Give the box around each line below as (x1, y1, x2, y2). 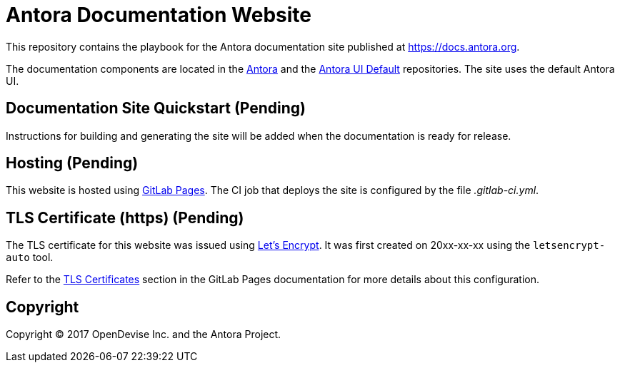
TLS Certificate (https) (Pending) (6, 208, 244, 227)
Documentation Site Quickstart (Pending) (6, 99, 306, 118)
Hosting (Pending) (6, 154, 139, 173)
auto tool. (6, 251, 54, 264)
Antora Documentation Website (6, 3, 311, 27)
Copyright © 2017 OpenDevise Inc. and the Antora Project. (6, 328, 281, 341)
